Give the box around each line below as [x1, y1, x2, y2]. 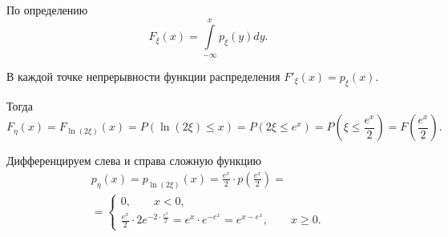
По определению [6, 2, 88, 18]
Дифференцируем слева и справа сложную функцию [6, 152, 262, 169]
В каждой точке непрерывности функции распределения [6, 67, 281, 84]
